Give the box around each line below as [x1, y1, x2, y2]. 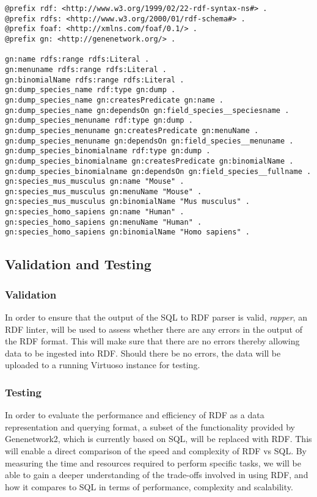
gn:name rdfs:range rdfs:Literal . [5, 55, 150, 64]
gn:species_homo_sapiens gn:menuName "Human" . [5, 217, 202, 227]
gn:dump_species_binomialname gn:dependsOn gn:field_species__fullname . [5, 167, 312, 176]
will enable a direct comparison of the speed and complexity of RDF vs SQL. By [5, 444, 307, 457]
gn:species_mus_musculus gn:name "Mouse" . [5, 177, 184, 186]
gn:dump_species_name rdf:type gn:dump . [5, 85, 176, 95]
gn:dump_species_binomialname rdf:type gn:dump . [5, 147, 211, 156]
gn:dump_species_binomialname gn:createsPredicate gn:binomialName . [5, 156, 294, 165]
